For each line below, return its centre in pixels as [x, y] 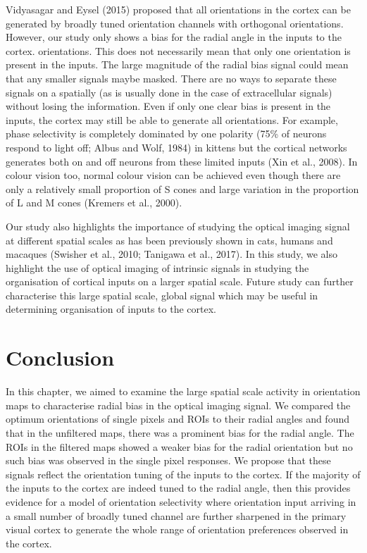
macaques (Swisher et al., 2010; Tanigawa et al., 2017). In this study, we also [172, 254]
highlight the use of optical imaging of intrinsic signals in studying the [157, 267]
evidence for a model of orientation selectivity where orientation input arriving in [181, 501]
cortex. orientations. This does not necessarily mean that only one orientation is [178, 50]
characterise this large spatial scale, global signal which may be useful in [162, 295]
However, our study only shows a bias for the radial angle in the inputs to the [174, 37]
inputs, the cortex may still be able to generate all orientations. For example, [172, 119]
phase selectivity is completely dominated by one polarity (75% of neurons [166, 133]
